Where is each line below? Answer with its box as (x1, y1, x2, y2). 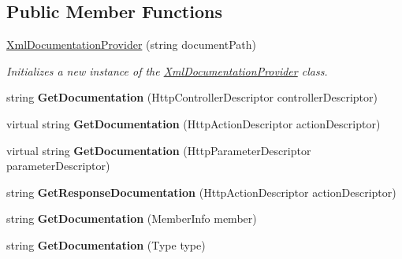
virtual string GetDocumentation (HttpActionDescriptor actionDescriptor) (6, 115, 381, 131)
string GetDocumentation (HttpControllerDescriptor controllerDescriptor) (6, 89, 378, 105)
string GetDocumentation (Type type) (6, 236, 206, 253)
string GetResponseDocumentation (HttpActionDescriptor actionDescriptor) (6, 183, 396, 200)
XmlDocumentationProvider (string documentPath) (6, 36, 256, 53)
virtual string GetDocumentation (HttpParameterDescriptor (6, 142, 311, 158)
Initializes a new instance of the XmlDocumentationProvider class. (6, 62, 328, 79)
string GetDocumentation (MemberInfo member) (6, 210, 257, 227)
